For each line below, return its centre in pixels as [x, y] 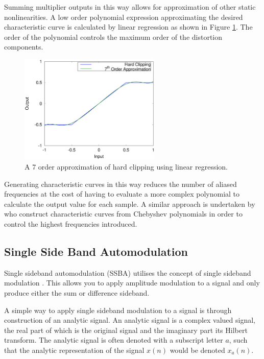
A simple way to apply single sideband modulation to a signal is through [118, 310]
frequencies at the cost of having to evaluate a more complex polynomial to [122, 194]
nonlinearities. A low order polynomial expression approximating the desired [124, 17]
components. [24, 47]
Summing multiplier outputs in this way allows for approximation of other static [130, 7]
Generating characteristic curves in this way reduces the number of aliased [121, 184]
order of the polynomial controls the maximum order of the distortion [113, 37]
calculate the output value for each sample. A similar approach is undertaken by [130, 204]
